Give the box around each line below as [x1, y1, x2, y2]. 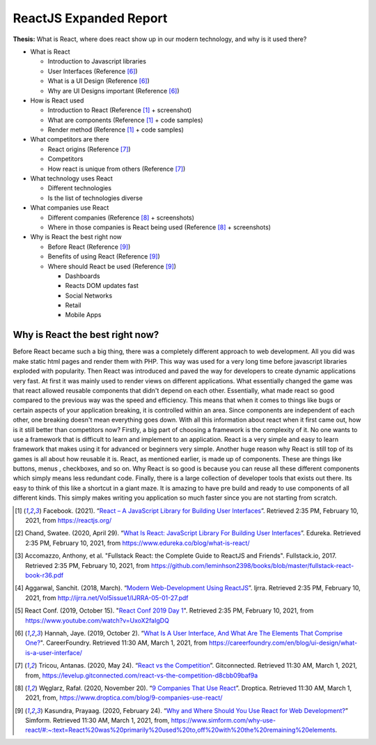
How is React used [30, 96, 84, 105]
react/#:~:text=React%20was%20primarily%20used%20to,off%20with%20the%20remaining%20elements [25, 725, 336, 735]
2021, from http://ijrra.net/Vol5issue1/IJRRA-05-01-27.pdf [25, 593, 189, 602]
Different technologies [47, 184, 111, 192]
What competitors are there [30, 135, 109, 144]
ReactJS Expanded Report [13, 10, 168, 26]
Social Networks [65, 291, 113, 300]
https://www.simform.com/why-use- [171, 716, 276, 725]
